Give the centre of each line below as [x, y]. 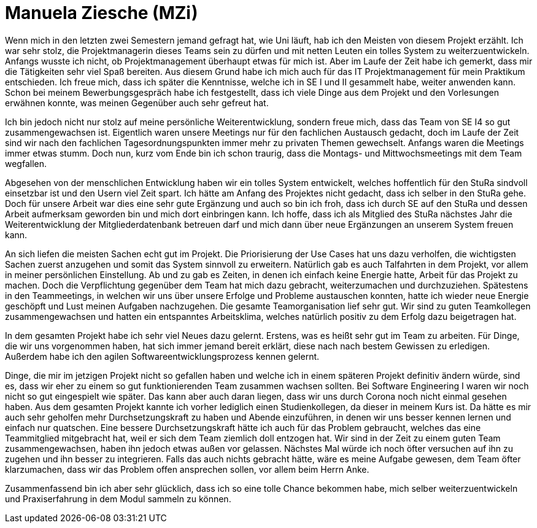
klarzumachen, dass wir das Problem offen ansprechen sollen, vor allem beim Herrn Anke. [187, 469]
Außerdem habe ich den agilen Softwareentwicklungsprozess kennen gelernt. [162, 356]
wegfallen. [26, 163]
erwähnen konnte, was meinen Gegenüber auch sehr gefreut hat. [137, 103]
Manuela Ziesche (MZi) [102, 13]
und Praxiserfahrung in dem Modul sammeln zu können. [118, 499]
